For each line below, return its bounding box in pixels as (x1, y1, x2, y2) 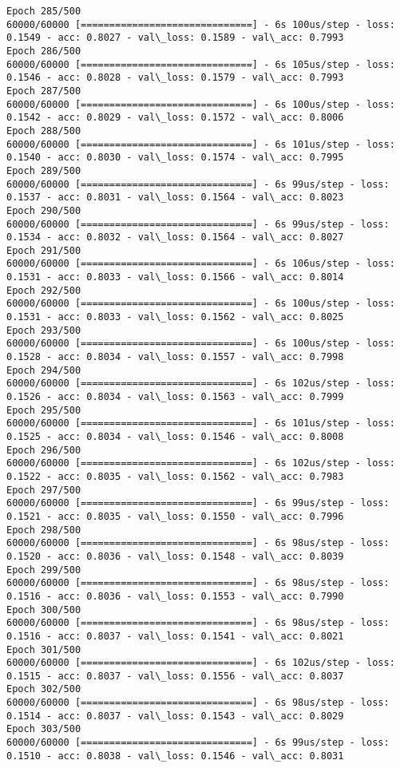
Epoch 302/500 (6, 683, 81, 695)
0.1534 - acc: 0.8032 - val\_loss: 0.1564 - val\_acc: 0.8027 (6, 232, 344, 243)
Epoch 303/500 (6, 723, 81, 735)
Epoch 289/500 (6, 164, 81, 176)
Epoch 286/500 (6, 45, 81, 57)
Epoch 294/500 (6, 364, 81, 376)
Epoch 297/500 (6, 484, 81, 496)
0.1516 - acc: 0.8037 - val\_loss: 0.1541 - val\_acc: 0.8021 (6, 630, 344, 642)
